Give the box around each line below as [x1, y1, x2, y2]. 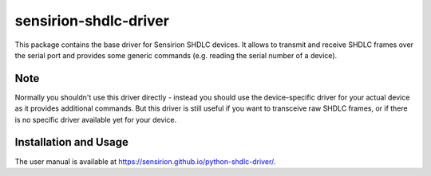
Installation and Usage [14, 135, 129, 149]
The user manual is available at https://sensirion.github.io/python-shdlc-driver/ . [14, 156, 276, 166]
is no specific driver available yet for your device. [14, 115, 177, 124]
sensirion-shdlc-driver [14, 12, 169, 29]
